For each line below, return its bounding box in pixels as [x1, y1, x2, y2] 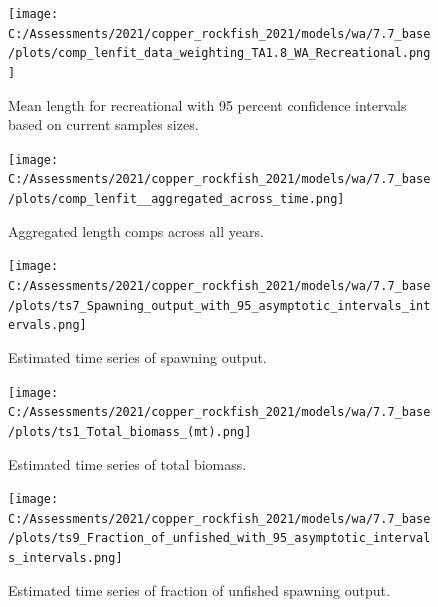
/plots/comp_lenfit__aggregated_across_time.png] [8, 192, 345, 207]
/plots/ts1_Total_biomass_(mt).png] [8, 424, 252, 439]
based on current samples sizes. [8, 114, 199, 135]
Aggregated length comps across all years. [8, 220, 264, 241]
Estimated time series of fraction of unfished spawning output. [8, 579, 390, 600]
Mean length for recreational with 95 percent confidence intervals [8, 94, 407, 115]
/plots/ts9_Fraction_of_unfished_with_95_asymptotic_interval [8, 531, 431, 546]
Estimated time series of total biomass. [8, 453, 247, 474]
